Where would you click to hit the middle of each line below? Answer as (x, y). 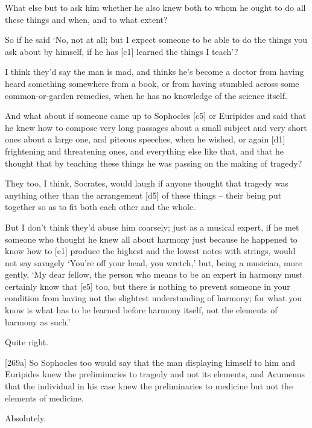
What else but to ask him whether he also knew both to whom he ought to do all (155, 7)
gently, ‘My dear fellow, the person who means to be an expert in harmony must (154, 274)
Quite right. (27, 342)
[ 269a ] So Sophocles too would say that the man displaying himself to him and (150, 362)
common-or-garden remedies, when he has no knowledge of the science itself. (146, 95)
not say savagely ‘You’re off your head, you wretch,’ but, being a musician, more (154, 262)
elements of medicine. (44, 398)
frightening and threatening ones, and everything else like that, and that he (144, 151)
